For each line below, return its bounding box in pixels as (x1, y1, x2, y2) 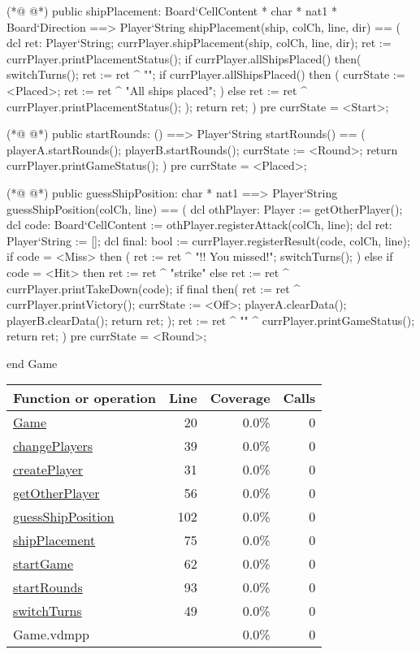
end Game (6, 354, 58, 371)
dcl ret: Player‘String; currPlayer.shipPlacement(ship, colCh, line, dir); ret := (6, 34, 392, 51)
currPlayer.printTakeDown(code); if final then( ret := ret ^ (6, 279, 301, 297)
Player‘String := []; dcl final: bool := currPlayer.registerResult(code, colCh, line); (6, 232, 410, 249)
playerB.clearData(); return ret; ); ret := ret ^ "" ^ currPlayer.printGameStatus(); (6, 311, 415, 328)
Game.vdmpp (13, 625, 89, 644)
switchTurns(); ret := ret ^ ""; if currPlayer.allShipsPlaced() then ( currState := (6, 66, 405, 83)
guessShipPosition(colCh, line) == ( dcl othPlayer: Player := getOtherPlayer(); (6, 200, 403, 217)
